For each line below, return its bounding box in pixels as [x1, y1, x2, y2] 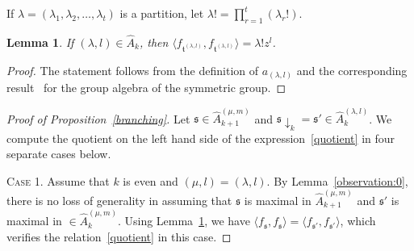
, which [340, 212, 376, 229]
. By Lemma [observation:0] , [266, 172, 408, 189]
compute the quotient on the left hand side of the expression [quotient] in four [6, 129, 395, 146]
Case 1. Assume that [6, 172, 110, 189]
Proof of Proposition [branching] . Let [6, 110, 190, 127]
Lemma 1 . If [6, 34, 74, 51]
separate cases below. [6, 145, 111, 162]
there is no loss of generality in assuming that [6, 192, 232, 209]
